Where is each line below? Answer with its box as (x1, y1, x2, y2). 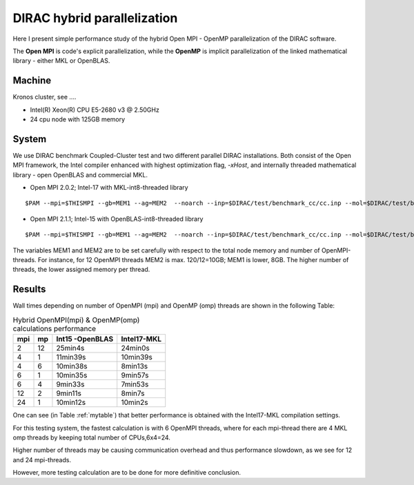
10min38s (56, 362, 88, 371)
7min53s (121, 379, 149, 389)
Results (12, 284, 46, 295)
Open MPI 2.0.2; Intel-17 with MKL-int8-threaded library (30, 184, 189, 192)
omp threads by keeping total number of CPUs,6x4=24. (12, 433, 170, 442)
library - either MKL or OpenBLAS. (12, 57, 110, 65)
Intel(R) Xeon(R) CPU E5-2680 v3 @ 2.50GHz (30, 106, 160, 114)
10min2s (121, 397, 148, 407)
